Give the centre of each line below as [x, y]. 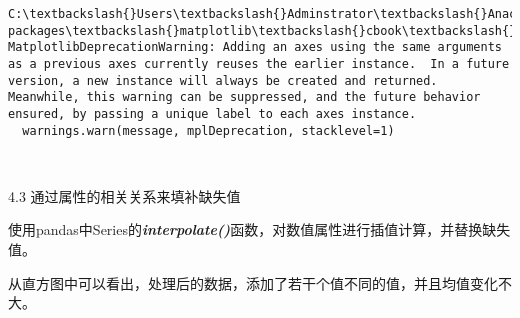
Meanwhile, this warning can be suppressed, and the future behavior [244, 97]
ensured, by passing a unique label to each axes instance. [212, 113]
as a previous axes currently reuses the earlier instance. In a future [259, 63]
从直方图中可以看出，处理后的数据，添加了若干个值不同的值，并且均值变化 [253, 282]
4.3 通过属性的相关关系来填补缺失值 [124, 195]
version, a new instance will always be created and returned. [223, 80]
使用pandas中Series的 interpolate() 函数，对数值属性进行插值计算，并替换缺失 [259, 229]
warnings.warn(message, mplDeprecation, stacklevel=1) [208, 130]
